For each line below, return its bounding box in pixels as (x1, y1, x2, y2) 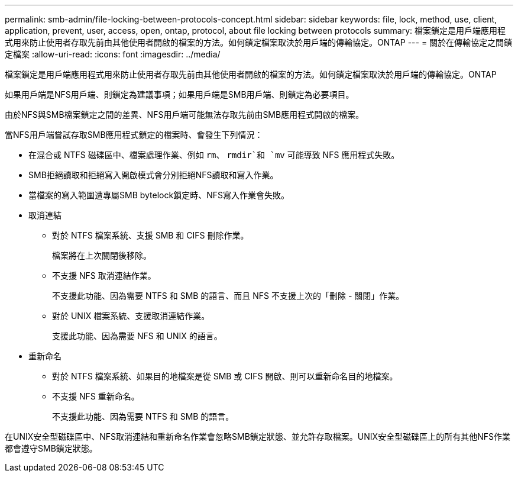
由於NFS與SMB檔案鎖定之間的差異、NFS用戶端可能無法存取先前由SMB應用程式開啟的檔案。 (5, 109, 364, 120)
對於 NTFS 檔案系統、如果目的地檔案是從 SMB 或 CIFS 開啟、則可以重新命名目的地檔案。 (52, 371, 398, 381)
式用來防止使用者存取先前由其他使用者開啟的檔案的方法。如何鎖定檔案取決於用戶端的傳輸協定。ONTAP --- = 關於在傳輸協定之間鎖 (5, 37, 513, 47)
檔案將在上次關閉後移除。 (52, 250, 151, 260)
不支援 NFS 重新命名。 (52, 391, 140, 401)
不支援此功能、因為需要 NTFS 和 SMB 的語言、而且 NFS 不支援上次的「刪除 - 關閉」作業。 (52, 291, 404, 301)
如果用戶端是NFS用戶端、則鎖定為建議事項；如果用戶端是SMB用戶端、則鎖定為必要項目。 (5, 89, 354, 99)
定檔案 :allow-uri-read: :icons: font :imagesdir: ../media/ (5, 49, 221, 59)
